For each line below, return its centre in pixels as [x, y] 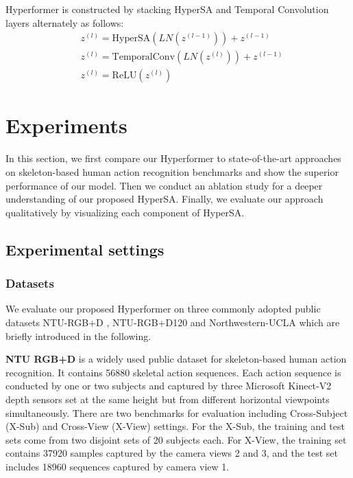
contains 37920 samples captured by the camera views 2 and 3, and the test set [172, 453]
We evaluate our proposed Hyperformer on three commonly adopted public [163, 309]
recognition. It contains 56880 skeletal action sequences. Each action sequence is [173, 372]
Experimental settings [85, 249]
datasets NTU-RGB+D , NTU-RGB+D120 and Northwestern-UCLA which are [173, 322]
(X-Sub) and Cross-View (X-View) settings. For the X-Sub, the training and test [175, 426]
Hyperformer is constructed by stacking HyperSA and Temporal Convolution [167, 9]
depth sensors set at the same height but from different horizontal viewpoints [168, 399]
